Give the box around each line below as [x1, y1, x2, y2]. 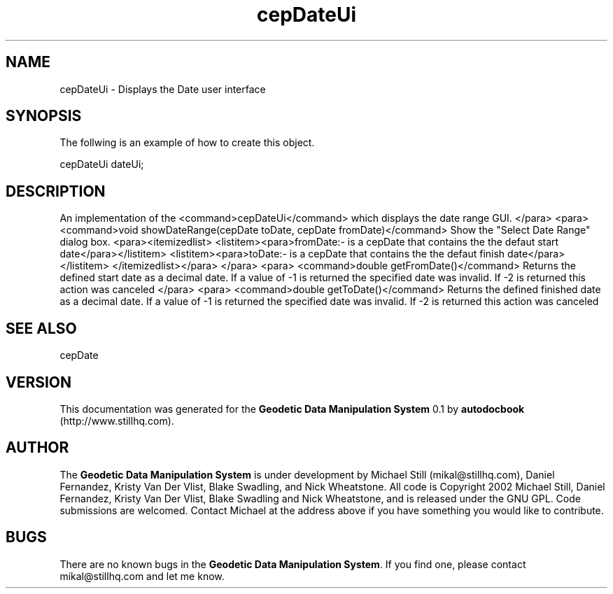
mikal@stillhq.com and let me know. [59, 570, 225, 582]
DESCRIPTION [6, 182, 106, 200]
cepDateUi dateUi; [59, 158, 144, 171]
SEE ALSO [6, 319, 77, 337]
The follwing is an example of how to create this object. [59, 136, 315, 149]
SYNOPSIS [6, 107, 82, 125]
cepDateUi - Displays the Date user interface [59, 83, 266, 95]
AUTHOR [6, 439, 69, 457]
